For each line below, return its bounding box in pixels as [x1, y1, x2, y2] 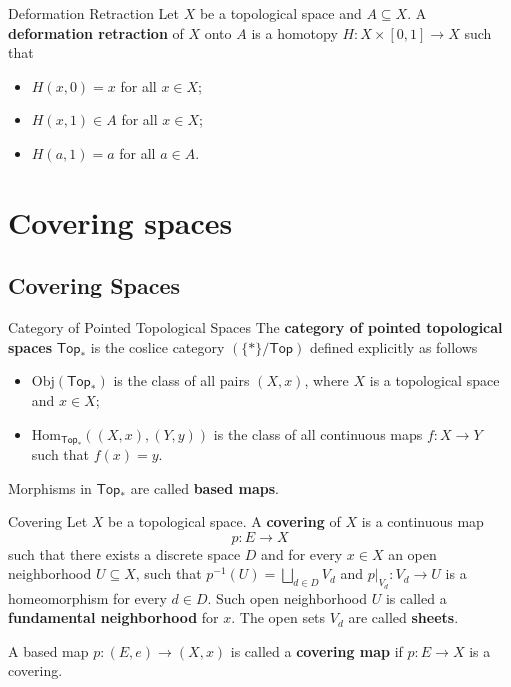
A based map [8, 640, 89, 661]
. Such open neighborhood [207, 587, 368, 608]
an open [388, 543, 437, 564]
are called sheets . [348, 607, 459, 628]
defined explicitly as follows [309, 336, 478, 357]
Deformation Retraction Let [8, 3, 179, 23]
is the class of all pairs [113, 370, 250, 391]
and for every [261, 543, 343, 564]
